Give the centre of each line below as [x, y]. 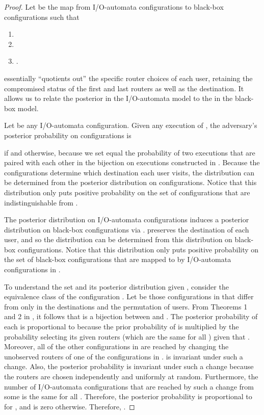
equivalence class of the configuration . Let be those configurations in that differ [129, 296]
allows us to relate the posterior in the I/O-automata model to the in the [118, 98]
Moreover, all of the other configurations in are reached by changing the [116, 346]
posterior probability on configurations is [68, 135]
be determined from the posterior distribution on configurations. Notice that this [130, 182]
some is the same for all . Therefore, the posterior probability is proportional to [128, 396]
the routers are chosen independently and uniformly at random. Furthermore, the [131, 376]
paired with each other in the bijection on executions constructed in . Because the [132, 162]
